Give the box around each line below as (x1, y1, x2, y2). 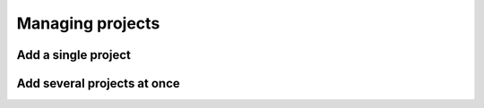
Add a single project (16, 47, 132, 62)
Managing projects (16, 13, 160, 33)
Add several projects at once (16, 76, 181, 91)
